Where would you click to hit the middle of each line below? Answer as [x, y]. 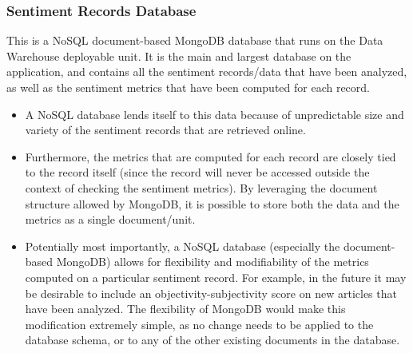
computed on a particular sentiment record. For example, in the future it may [216, 277]
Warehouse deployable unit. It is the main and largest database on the [179, 56]
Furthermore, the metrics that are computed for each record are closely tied [210, 156]
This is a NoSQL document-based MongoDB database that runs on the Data [195, 40]
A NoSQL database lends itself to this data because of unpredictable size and [214, 114]
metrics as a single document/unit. [110, 219]
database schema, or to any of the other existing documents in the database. [212, 340]
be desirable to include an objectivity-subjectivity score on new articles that [211, 293]
